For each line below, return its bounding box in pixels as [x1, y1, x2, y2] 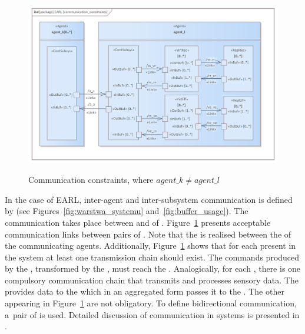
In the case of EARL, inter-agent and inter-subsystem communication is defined [5, 193, 293, 205]
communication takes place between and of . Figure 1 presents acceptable [5, 216, 271, 228]
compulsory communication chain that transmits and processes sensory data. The [5, 273, 299, 286]
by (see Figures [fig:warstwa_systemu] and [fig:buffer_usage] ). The [5, 205, 248, 217]
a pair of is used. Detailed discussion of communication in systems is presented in [5, 308, 300, 320]
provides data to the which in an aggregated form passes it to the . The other [5, 285, 284, 298]
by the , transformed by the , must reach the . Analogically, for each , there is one [5, 262, 301, 275]
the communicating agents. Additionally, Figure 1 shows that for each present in [5, 239, 296, 252]
